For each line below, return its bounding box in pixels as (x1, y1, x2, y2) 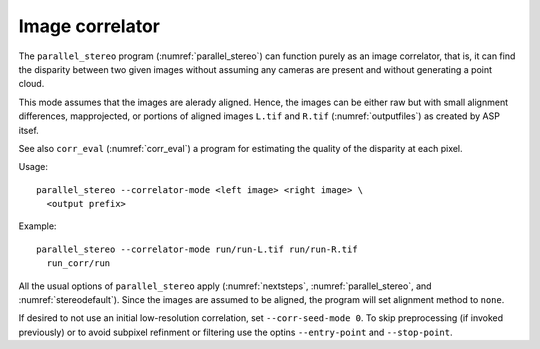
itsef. (18, 124, 39, 136)
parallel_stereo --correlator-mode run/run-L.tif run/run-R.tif (36, 243, 359, 255)
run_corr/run (46, 258, 111, 269)
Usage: (18, 161, 49, 173)
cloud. (18, 78, 45, 90)
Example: (18, 220, 57, 232)
